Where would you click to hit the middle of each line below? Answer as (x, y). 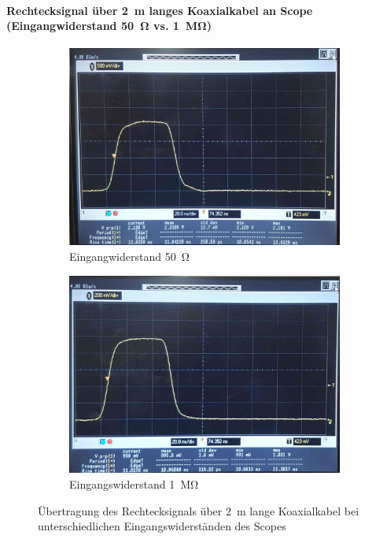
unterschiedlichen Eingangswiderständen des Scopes (162, 526)
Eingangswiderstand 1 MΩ (134, 484)
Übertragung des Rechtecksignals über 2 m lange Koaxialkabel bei (199, 510)
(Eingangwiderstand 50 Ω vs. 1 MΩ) (109, 26)
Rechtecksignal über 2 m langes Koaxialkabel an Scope (160, 10)
